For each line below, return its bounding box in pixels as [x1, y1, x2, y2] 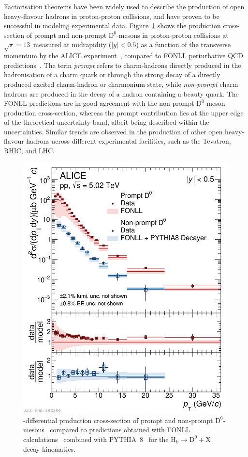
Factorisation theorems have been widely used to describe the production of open [4, 1, 245, 11]
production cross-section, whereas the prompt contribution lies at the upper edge [4, 107, 244, 117]
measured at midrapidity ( [33, 39, 112, 49]
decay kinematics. [23, 443, 75, 454]
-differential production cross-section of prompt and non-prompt [23, 415, 213, 425]
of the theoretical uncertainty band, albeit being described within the [4, 117, 209, 127]
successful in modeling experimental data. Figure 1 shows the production [4, 20, 221, 31]
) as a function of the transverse [136, 39, 231, 49]
